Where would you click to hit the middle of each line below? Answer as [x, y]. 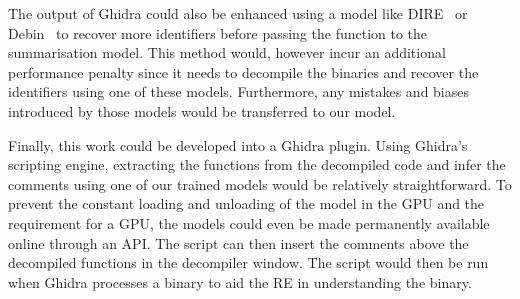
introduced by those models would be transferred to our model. [202, 110]
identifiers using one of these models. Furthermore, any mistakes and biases [239, 91]
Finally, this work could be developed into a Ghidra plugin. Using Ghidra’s [238, 144]
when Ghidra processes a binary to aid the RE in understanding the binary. [240, 281]
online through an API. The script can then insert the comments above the [238, 242]
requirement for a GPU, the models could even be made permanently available [249, 222]
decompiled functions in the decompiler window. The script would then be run [248, 262]
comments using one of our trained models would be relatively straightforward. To [260, 183]
